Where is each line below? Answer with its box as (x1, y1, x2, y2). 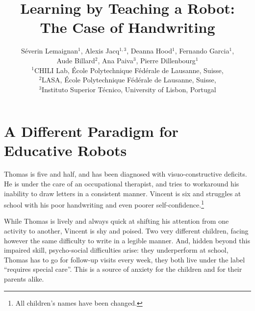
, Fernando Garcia (175, 46, 229, 56)
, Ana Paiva (98, 55, 133, 65)
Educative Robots (4, 140, 127, 160)
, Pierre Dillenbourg (136, 55, 196, 65)
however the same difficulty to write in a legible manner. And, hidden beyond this (4, 235, 250, 245)
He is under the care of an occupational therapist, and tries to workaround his (4, 179, 239, 188)
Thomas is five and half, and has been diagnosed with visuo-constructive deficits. (4, 169, 247, 179)
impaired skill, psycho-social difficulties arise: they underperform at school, (4, 245, 229, 255)
